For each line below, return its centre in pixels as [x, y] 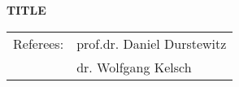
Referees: [39, 43]
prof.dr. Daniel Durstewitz [152, 43]
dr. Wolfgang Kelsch [134, 67]
